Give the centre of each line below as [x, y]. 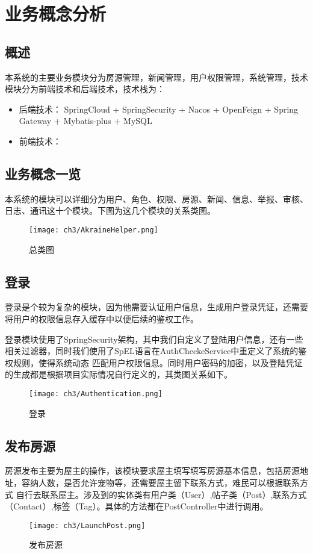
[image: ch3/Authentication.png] [96, 394]
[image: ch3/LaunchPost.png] [87, 525]
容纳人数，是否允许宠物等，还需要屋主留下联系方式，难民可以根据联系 [160, 482]
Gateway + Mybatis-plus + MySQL [85, 121]
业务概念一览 [43, 173]
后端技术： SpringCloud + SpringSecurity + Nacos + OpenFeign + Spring [159, 109]
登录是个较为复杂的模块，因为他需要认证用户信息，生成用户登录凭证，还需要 [156, 307]
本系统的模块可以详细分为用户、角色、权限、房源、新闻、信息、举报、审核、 [156, 198]
